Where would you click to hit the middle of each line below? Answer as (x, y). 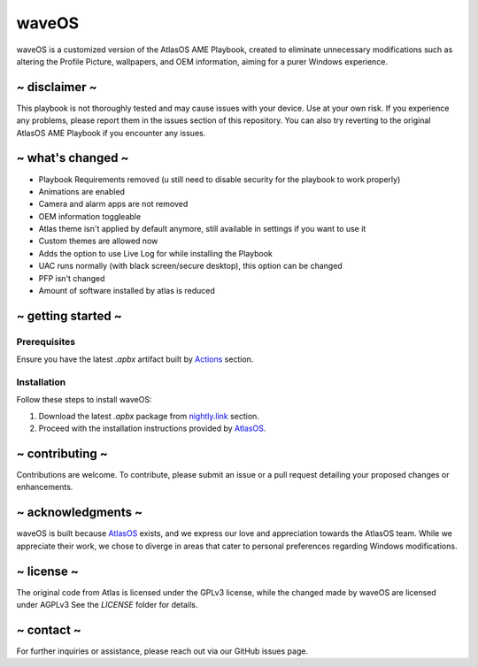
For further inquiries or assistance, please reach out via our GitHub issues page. (162, 651)
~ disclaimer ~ (57, 87)
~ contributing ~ (62, 453)
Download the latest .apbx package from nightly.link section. (149, 416)
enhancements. (45, 487)
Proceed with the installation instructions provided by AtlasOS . (152, 428)
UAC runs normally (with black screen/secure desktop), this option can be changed (190, 266)
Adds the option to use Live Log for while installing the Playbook (156, 253)
